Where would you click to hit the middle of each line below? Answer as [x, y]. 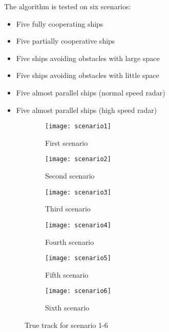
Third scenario [68, 209]
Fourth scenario [70, 241]
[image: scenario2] [78, 159]
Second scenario [70, 176]
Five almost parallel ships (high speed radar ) [87, 110]
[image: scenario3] [78, 192]
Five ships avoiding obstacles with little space [88, 75]
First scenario [67, 142]
